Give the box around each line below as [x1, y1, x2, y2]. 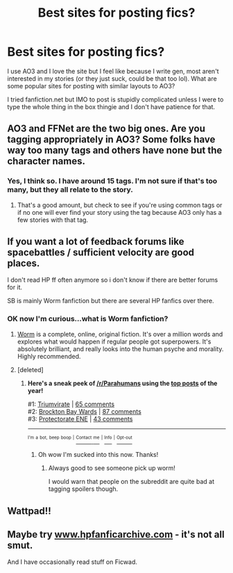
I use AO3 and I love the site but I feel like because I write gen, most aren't [7, 67, 220, 75]
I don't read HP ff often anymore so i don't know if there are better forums [7, 276, 218, 284]
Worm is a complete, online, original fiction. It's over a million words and [17, 330, 223, 338]
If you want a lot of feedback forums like [7, 236, 184, 248]
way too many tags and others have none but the [7, 145, 223, 156]
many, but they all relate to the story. [7, 185, 133, 195]
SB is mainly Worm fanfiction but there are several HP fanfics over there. [7, 297, 214, 305]
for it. [7, 283, 23, 291]
